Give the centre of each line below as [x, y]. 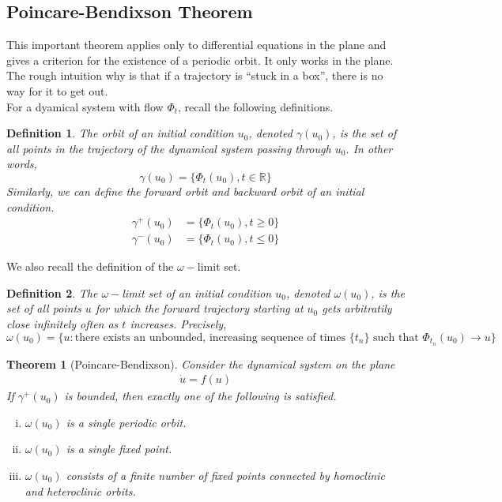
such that [396, 337]
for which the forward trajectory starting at [199, 308]
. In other [369, 148]
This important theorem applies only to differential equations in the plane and [196, 45]
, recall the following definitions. [256, 106]
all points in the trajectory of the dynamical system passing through [169, 148]
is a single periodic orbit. [126, 422]
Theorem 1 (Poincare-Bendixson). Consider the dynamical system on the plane [201, 363]
